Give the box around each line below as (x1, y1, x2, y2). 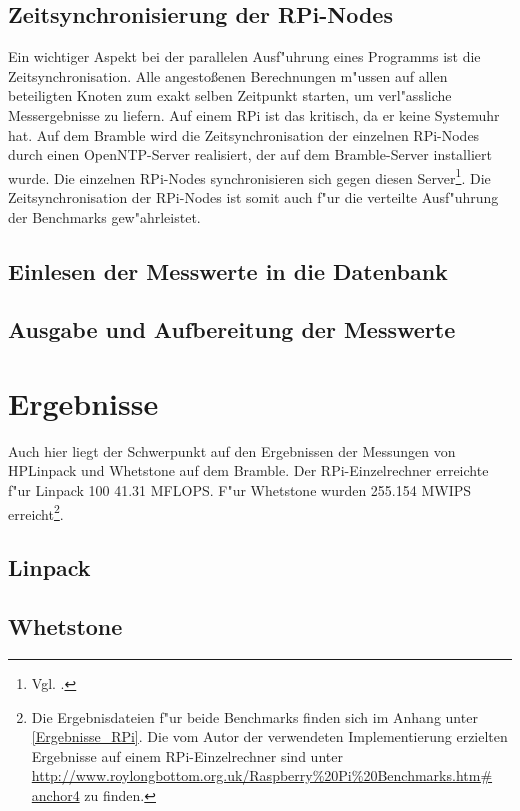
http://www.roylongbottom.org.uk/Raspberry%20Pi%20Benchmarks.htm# (31, 765, 493, 786)
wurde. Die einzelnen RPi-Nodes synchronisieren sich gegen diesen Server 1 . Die (8, 164, 491, 188)
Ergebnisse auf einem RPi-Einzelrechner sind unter (31, 745, 343, 766)
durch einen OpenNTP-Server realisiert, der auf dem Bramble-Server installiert (8, 144, 492, 165)
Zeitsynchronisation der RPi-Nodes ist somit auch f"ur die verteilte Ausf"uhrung (8, 187, 499, 208)
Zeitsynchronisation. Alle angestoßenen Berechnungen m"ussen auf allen (8, 65, 448, 86)
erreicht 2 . (8, 500, 64, 524)
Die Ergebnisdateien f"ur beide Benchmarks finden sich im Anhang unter (31, 706, 478, 727)
